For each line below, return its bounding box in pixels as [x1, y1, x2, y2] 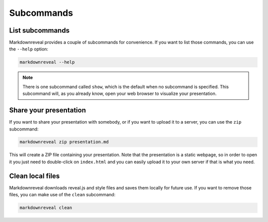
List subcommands [9, 26, 69, 35]
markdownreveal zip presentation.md [19, 139, 109, 145]
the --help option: [9, 46, 49, 52]
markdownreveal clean [19, 205, 72, 211]
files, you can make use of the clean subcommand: [9, 192, 116, 198]
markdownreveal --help [19, 59, 75, 65]
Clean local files [9, 172, 60, 180]
